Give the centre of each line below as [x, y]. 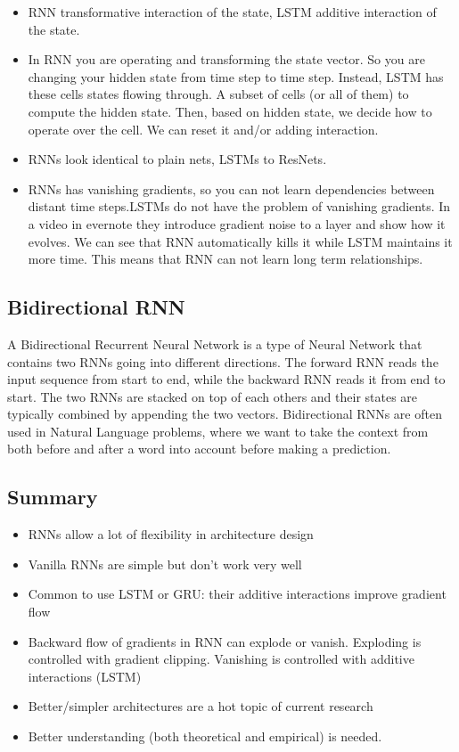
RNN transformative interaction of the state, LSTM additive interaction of [232, 12]
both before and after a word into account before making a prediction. [199, 449]
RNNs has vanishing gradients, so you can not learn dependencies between [231, 188]
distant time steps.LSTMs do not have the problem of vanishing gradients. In [239, 206]
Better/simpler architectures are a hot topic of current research [201, 706]
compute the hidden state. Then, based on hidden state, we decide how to [230, 111]
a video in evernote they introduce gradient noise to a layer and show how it [237, 223]
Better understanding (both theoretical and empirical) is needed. [205, 736]
